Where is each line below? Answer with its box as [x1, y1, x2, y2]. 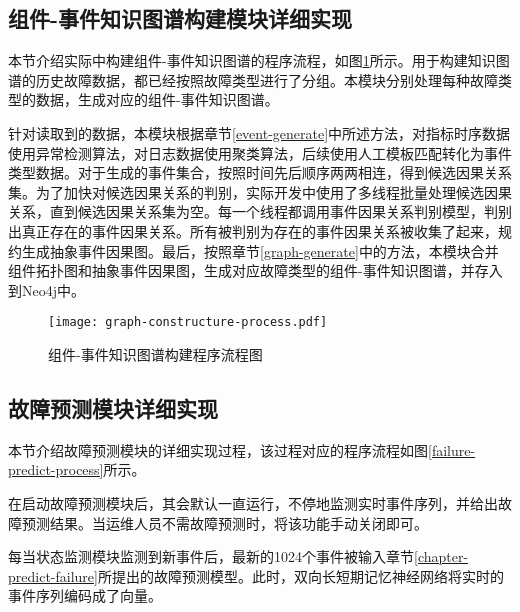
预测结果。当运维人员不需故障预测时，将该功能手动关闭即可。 [21, 512, 428, 533]
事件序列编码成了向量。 [8, 585, 162, 606]
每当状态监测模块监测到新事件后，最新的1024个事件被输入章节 [8, 546, 414, 567]
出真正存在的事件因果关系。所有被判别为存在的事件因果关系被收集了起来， [8, 220, 498, 241]
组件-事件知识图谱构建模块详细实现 [8, 3, 353, 34]
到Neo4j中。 [8, 279, 85, 300]
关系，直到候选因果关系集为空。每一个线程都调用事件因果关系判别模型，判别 [8, 201, 512, 222]
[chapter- [414, 546, 469, 567]
